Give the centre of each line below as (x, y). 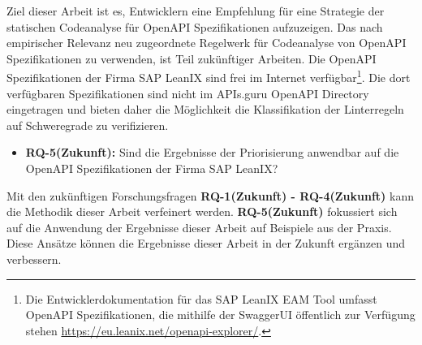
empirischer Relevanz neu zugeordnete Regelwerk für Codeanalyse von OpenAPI (207, 43)
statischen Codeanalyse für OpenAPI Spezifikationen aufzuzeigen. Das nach (195, 26)
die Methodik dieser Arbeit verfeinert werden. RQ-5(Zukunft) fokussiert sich (202, 211)
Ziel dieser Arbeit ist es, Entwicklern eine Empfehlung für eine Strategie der (196, 11)
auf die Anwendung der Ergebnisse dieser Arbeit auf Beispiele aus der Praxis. (199, 227)
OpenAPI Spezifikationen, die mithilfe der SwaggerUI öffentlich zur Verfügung (220, 315)
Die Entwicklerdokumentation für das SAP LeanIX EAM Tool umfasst (201, 298)
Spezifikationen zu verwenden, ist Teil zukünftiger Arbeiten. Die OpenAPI (192, 58)
